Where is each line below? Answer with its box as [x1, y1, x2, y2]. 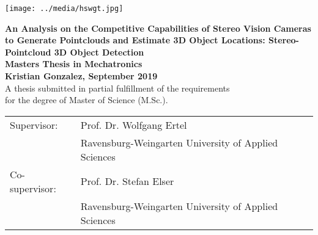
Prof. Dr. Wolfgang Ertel [80, 117, 187, 132]
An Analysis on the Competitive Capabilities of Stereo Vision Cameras [5, 21, 311, 34]
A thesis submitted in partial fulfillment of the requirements [5, 81, 230, 94]
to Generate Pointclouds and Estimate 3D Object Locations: [5, 34, 265, 46]
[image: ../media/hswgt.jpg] [5, 4, 124, 13]
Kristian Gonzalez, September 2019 [5, 70, 158, 82]
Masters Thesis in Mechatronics [5, 57, 142, 70]
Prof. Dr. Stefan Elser [80, 174, 174, 189]
